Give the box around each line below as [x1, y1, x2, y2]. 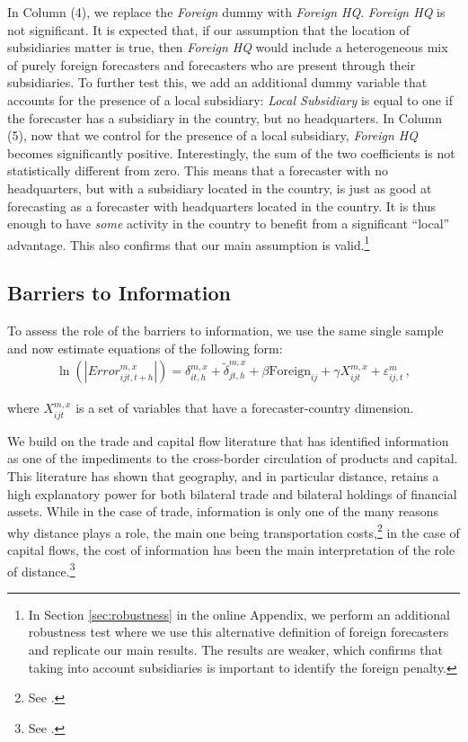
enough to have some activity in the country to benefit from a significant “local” [7, 214, 450, 233]
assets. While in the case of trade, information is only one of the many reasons [7, 502, 439, 521]
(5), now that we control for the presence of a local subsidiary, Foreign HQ [7, 126, 419, 145]
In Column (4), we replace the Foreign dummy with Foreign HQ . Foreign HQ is [7, 3, 446, 21]
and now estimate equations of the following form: [7, 338, 283, 357]
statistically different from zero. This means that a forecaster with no [7, 161, 389, 180]
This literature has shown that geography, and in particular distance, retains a [7, 467, 439, 485]
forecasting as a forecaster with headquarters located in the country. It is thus [7, 196, 437, 215]
